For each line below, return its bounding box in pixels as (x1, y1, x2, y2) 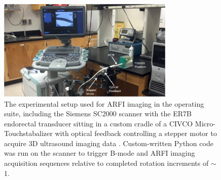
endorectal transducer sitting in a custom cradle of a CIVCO (4, 118, 193, 128)
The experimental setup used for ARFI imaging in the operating (4, 98, 204, 109)
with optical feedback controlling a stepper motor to (55, 128, 217, 139)
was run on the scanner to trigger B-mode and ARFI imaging (4, 148, 195, 158)
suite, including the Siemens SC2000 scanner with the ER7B (4, 108, 192, 119)
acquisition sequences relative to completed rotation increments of (4, 158, 209, 168)
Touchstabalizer (4, 128, 53, 139)
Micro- (195, 118, 215, 128)
